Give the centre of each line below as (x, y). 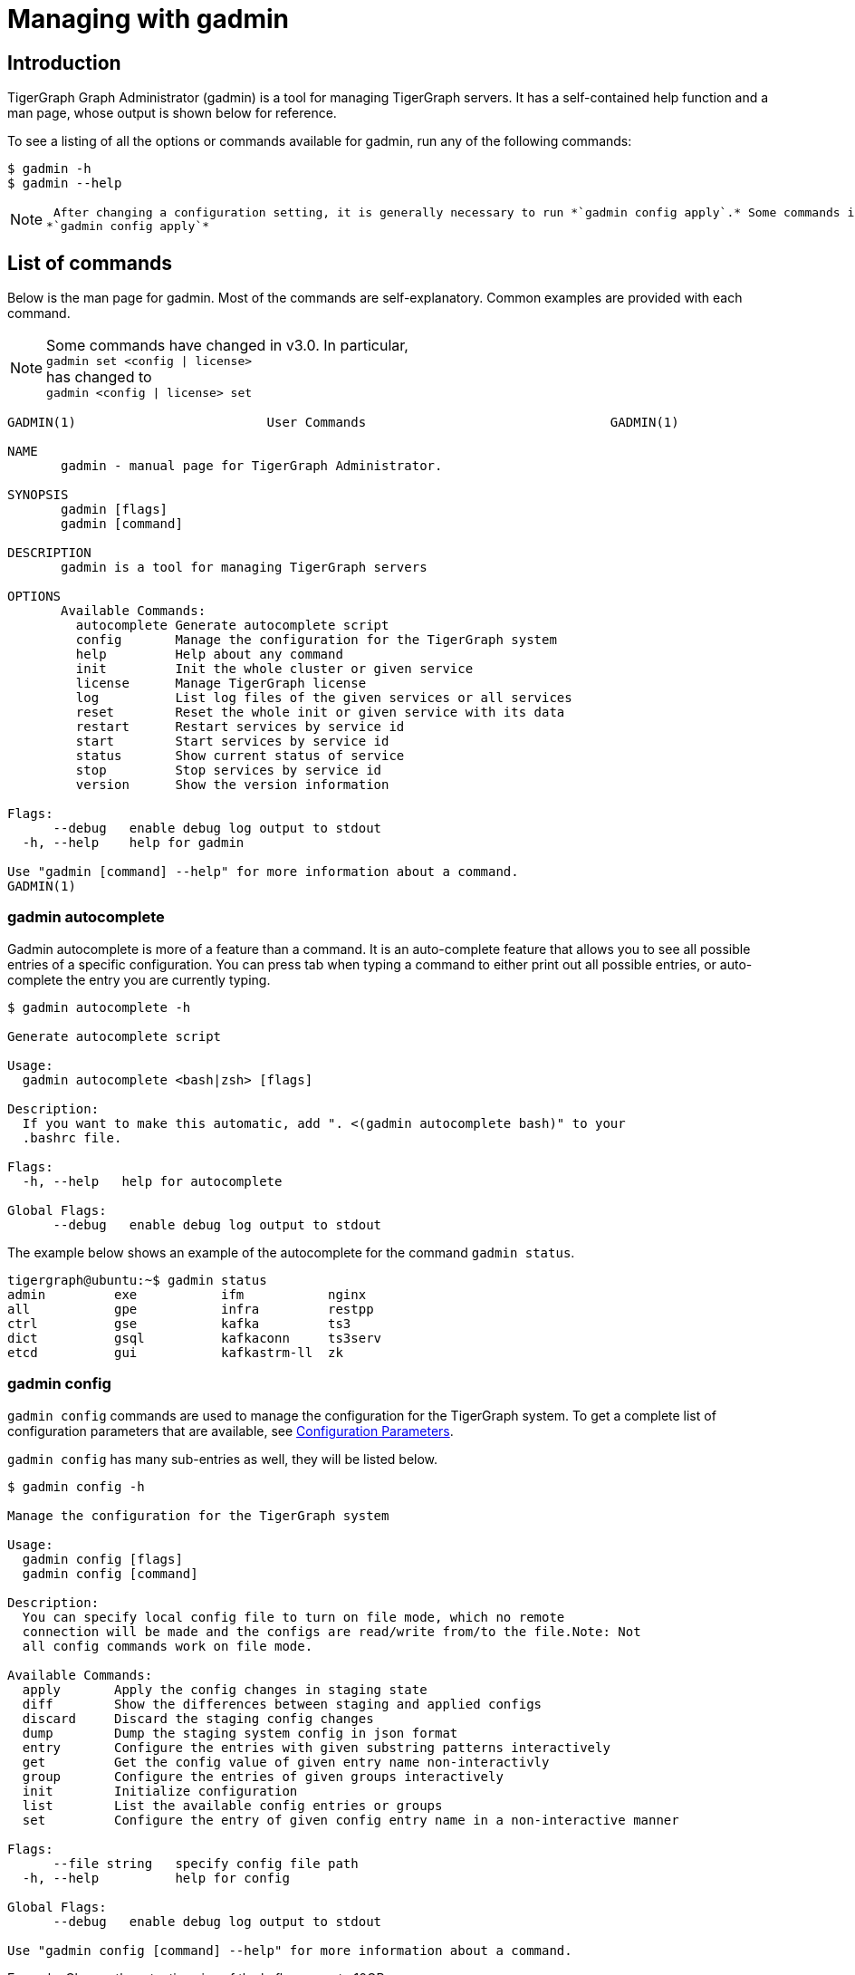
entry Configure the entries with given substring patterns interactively (316, 1747)
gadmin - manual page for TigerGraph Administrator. (252, 466)
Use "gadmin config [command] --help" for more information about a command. (290, 1950)
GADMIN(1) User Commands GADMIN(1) (343, 423)
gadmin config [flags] (102, 1559)
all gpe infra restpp (191, 1309)
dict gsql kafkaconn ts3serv (195, 1338)
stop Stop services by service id (229, 771)
